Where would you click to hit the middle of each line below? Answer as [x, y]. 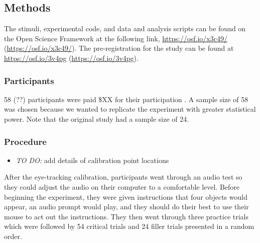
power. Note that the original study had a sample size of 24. [97, 118]
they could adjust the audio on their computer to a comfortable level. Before [122, 186]
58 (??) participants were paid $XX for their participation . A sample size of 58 [126, 99]
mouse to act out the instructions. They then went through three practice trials [126, 216]
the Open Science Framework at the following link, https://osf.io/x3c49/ [116, 38]
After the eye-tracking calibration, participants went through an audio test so [123, 177]
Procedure [25, 141]
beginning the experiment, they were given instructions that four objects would [126, 196]
